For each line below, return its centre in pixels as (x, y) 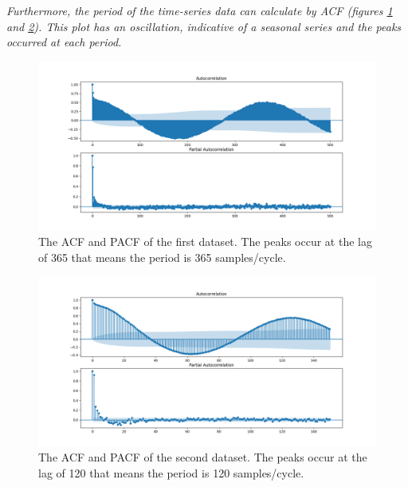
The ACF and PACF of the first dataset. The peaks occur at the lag (205, 242)
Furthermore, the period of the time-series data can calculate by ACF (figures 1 (200, 10)
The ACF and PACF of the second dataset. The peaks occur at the (203, 457)
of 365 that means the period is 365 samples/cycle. (162, 257)
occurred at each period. (64, 42)
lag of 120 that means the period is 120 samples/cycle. (171, 472)
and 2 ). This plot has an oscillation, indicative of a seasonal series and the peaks (204, 26)
